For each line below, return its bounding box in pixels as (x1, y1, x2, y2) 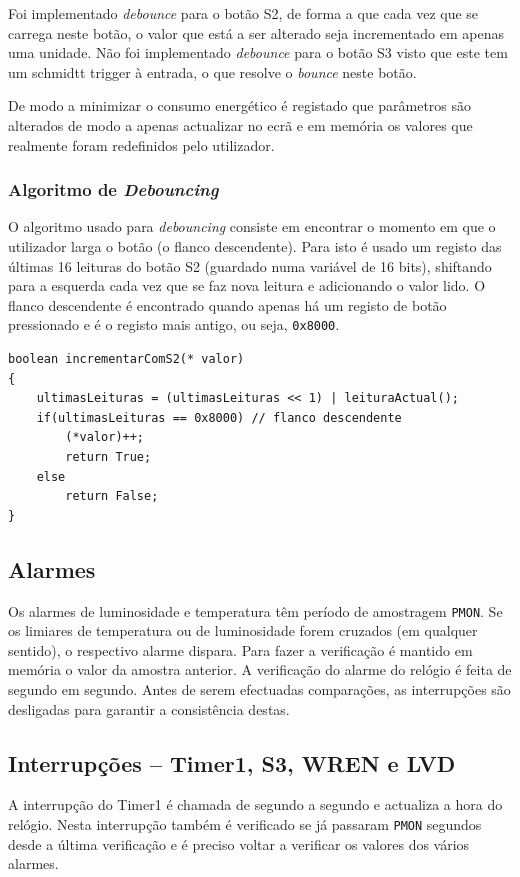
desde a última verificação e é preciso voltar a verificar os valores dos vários (8, 833, 470, 854)
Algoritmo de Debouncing (8, 177, 219, 202)
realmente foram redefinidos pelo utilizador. (8, 134, 275, 155)
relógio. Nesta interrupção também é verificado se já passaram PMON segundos (8, 813, 482, 834)
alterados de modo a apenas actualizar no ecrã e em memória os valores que (8, 114, 473, 135)
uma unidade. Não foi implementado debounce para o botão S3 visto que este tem (8, 42, 508, 63)
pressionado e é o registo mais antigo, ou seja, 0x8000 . (8, 314, 340, 335)
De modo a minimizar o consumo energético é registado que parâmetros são (8, 95, 472, 116)
